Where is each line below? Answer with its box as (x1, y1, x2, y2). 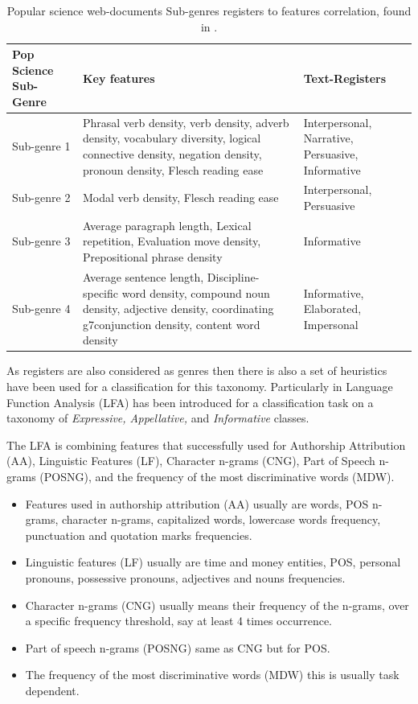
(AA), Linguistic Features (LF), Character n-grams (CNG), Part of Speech (6, 452, 375, 469)
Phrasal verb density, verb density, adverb (82, 113, 289, 130)
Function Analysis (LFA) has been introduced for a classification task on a (6, 393, 374, 410)
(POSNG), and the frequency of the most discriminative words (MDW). (39, 467, 395, 484)
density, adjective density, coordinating (82, 300, 274, 317)
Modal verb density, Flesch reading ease (82, 189, 279, 206)
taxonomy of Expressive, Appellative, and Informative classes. (6, 410, 309, 426)
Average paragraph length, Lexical (82, 216, 252, 233)
